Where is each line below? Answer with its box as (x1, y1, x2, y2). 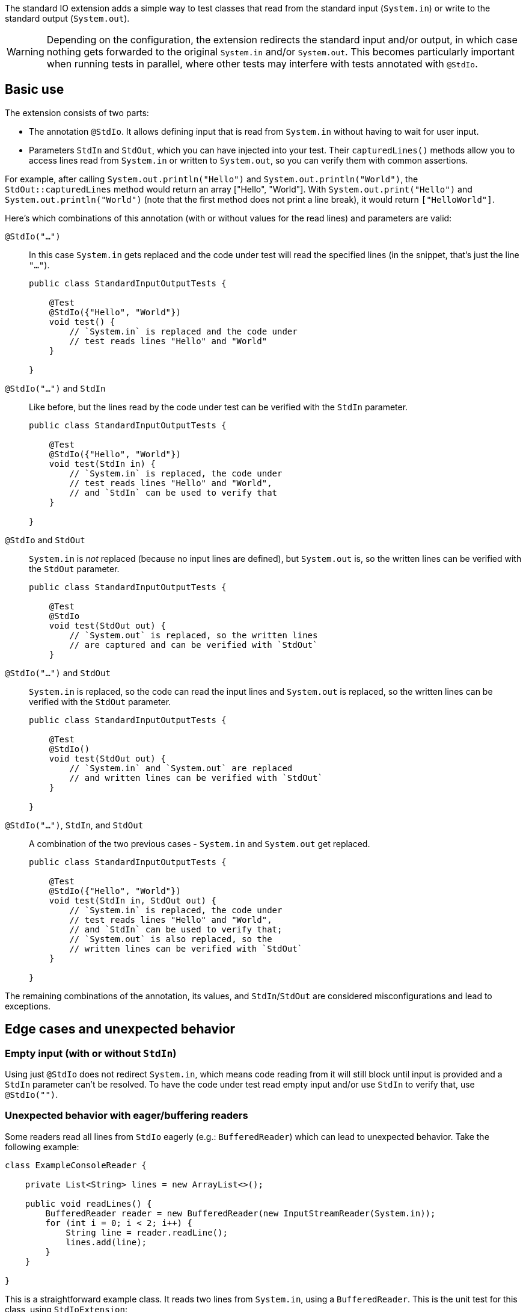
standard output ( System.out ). (5, 13, 130, 23)
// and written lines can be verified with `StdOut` (69, 772, 323, 783)
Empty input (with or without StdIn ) (5, 1047, 177, 1059)
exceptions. (5, 1000, 50, 1011)
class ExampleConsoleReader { (5, 1160, 147, 1170)
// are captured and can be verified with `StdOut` (69, 639, 318, 650)
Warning (7, 46, 44, 58)
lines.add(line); (66, 1237, 147, 1247)
